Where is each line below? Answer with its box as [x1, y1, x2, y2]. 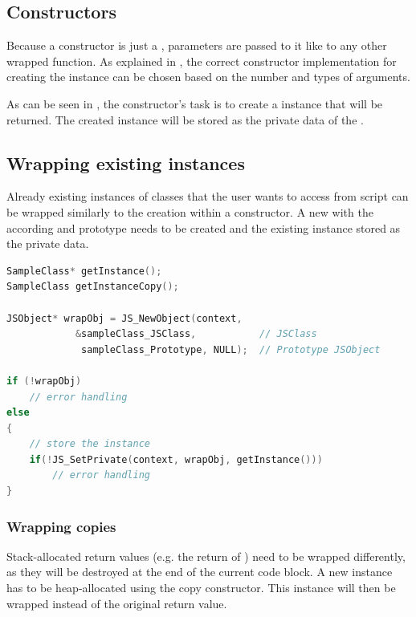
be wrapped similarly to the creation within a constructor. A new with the [6, 203, 373, 220]
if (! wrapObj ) [6, 375, 82, 387]
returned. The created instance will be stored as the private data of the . [6, 111, 364, 128]
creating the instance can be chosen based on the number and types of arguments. [6, 68, 410, 85]
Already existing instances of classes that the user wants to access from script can [6, 188, 409, 205]
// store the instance [29, 438, 150, 450]
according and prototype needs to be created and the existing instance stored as [6, 219, 401, 236]
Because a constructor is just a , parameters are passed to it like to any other [6, 37, 387, 54]
